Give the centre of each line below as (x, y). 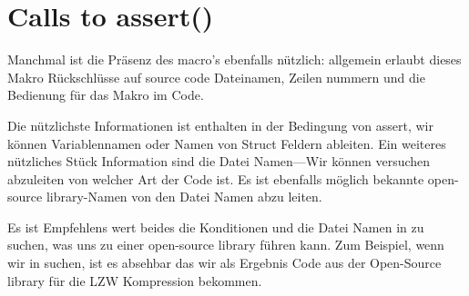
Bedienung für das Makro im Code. (106, 95)
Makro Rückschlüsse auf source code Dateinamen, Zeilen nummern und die (216, 77)
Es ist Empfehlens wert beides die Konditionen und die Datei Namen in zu (216, 227)
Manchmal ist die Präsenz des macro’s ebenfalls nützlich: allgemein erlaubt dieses (234, 59)
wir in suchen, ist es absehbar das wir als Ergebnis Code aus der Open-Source (224, 263)
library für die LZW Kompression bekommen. (135, 280)
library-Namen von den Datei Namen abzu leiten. (184, 197)
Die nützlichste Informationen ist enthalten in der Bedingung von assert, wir (220, 125)
